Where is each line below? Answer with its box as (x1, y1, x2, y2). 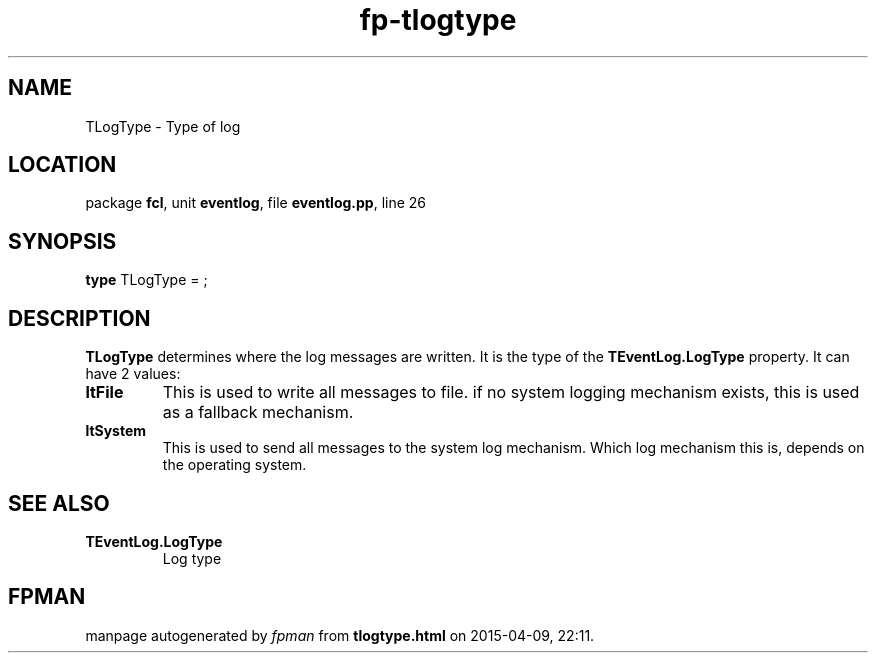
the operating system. (162, 456, 307, 474)
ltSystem (85, 422, 147, 440)
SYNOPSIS (8, 228, 117, 254)
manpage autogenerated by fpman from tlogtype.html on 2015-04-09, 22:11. (85, 626, 595, 644)
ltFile (85, 382, 124, 403)
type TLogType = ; (85, 271, 208, 289)
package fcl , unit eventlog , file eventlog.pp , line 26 (85, 194, 427, 212)
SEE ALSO (8, 490, 110, 516)
